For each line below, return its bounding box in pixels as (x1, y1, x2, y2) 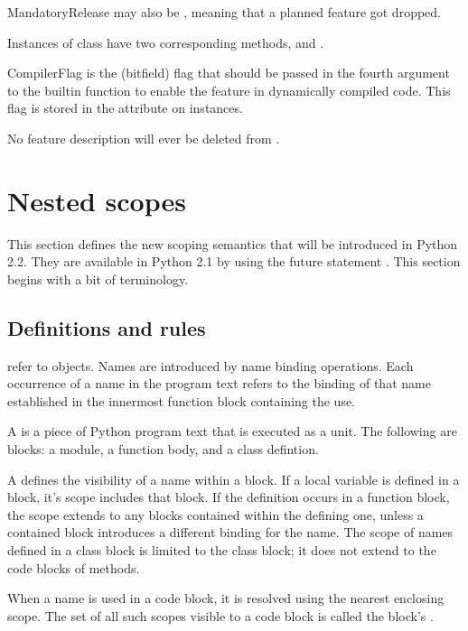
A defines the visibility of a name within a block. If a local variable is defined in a (7, 469, 460, 488)
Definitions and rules (7, 313, 206, 341)
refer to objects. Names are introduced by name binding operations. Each (7, 356, 414, 375)
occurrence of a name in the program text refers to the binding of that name (7, 374, 431, 393)
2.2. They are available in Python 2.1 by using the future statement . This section (7, 252, 461, 271)
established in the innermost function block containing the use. (7, 391, 355, 410)
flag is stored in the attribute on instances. (7, 98, 243, 117)
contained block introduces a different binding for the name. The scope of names (7, 523, 454, 542)
